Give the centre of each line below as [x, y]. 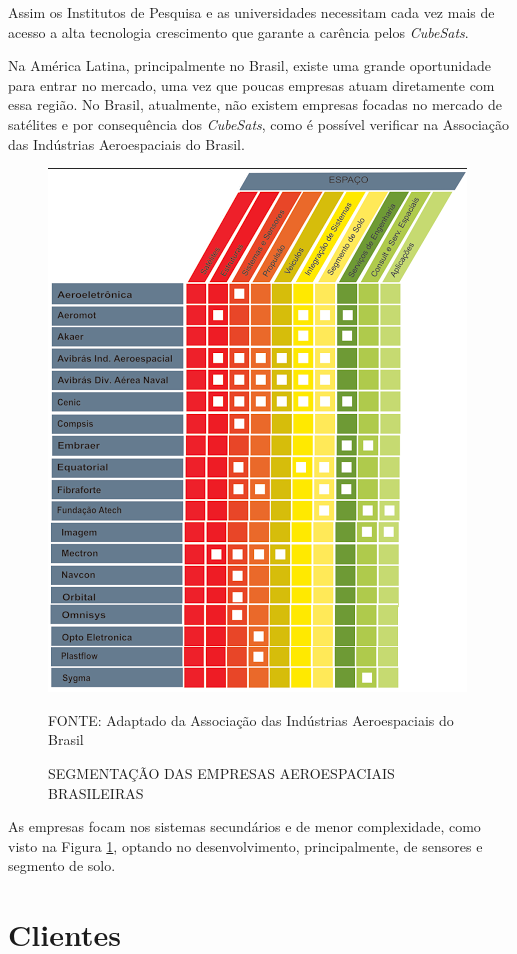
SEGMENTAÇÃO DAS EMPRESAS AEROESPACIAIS [221, 772]
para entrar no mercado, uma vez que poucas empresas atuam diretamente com [251, 84]
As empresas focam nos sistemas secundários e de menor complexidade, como [244, 826]
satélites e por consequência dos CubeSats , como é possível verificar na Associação [259, 123]
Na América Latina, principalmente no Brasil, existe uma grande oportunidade [249, 65]
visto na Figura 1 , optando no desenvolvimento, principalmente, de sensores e [245, 845]
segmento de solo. [62, 865]
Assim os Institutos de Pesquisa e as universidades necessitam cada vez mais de [251, 12]
